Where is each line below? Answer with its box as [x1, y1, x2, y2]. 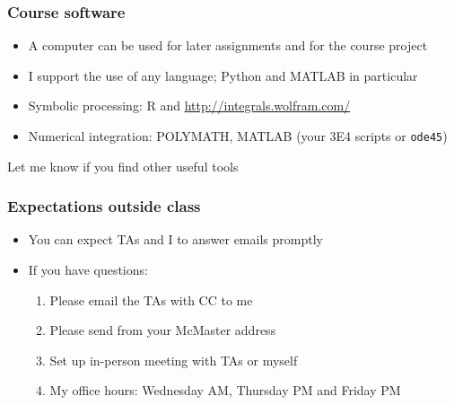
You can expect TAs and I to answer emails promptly [28, 230, 323, 249]
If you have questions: [28, 260, 148, 279]
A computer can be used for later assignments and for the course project [28, 36, 428, 55]
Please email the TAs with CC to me [49, 290, 253, 309]
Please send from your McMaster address [49, 321, 276, 339]
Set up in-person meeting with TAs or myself [49, 350, 298, 369]
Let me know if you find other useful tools [7, 156, 239, 175]
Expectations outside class [7, 195, 201, 217]
